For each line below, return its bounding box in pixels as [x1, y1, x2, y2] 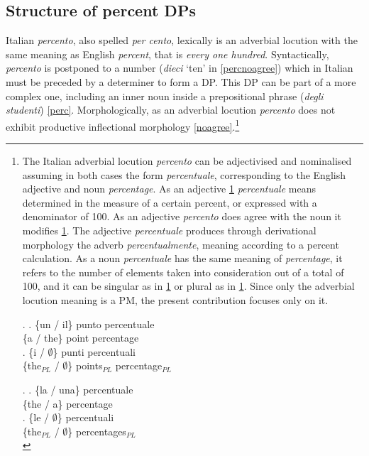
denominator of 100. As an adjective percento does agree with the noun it [22, 209, 341, 224]
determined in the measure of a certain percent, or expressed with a [22, 195, 317, 210]
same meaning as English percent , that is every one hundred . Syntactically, [6, 46, 329, 61]
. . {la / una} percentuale [22, 381, 133, 396]
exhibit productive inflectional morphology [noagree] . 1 [6, 116, 240, 134]
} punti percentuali [53, 344, 136, 359]
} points [67, 358, 103, 373]
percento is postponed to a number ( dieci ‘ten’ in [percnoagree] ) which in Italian [6, 60, 353, 75]
